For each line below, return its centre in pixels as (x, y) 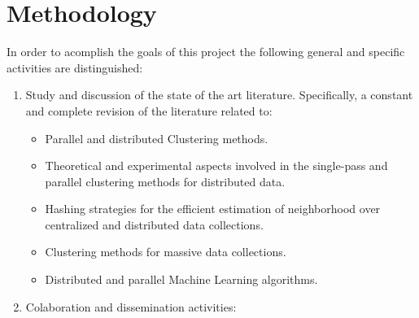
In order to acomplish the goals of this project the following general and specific (206, 52)
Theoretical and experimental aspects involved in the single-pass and (216, 166)
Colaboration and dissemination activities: (131, 306)
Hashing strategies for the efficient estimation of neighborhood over (213, 209)
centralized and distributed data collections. (154, 224)
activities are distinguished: (75, 67)
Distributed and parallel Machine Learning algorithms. (181, 279)
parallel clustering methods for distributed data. (165, 181)
